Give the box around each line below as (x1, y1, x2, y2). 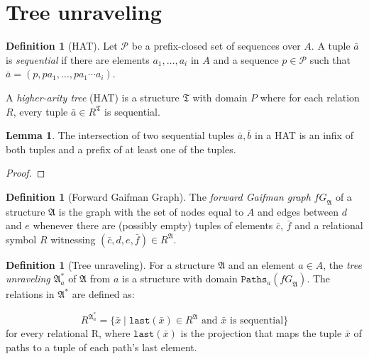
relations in (6, 287, 55, 302)
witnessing (50, 231, 96, 246)
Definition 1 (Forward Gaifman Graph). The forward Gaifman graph (6, 189, 311, 204)
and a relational (294, 218, 363, 233)
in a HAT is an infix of (255, 128, 353, 143)
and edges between (258, 204, 339, 219)
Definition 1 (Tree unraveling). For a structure (6, 257, 215, 272)
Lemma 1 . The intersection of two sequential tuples (6, 128, 235, 143)
